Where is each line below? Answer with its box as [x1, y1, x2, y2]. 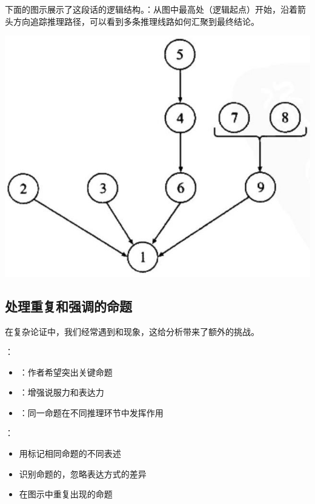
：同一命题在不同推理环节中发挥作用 [19, 406, 164, 419]
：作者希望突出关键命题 [19, 365, 113, 378]
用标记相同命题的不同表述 [19, 447, 121, 460]
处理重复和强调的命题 [5, 296, 132, 315]
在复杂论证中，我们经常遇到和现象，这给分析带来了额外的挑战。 [5, 325, 259, 337]
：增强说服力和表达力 [19, 386, 104, 399]
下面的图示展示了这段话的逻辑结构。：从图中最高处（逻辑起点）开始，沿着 [5, 3, 297, 15]
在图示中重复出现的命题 [19, 488, 113, 500]
